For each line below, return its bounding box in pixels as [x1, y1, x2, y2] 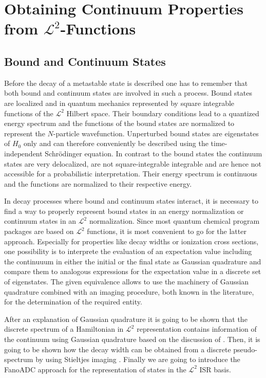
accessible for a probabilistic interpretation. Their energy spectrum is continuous [4, 168, 258, 179]
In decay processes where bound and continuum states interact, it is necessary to [4, 195, 258, 206]
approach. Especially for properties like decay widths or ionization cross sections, [4, 236, 259, 246]
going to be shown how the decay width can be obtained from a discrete [4, 344, 231, 354]
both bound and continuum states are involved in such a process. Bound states [4, 87, 253, 98]
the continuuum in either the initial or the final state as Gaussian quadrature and [4, 256, 261, 266]
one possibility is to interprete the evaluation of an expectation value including [4, 246, 252, 257]
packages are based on [4, 226, 74, 237]
